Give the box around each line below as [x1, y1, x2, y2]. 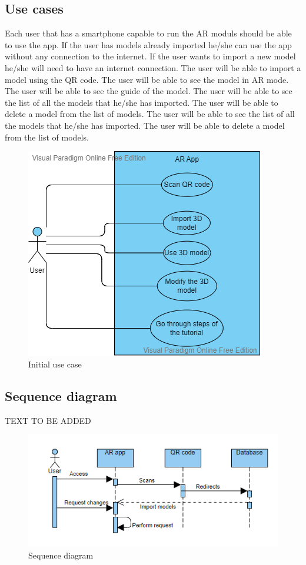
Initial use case [28, 357, 82, 370]
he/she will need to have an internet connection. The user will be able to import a [5, 61, 301, 73]
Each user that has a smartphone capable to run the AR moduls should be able [5, 27, 292, 39]
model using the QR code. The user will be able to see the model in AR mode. [5, 73, 289, 85]
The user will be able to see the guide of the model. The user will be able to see [5, 85, 292, 97]
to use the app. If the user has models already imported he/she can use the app [5, 38, 292, 51]
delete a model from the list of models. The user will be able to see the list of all [5, 108, 295, 120]
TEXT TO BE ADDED [5, 414, 91, 426]
